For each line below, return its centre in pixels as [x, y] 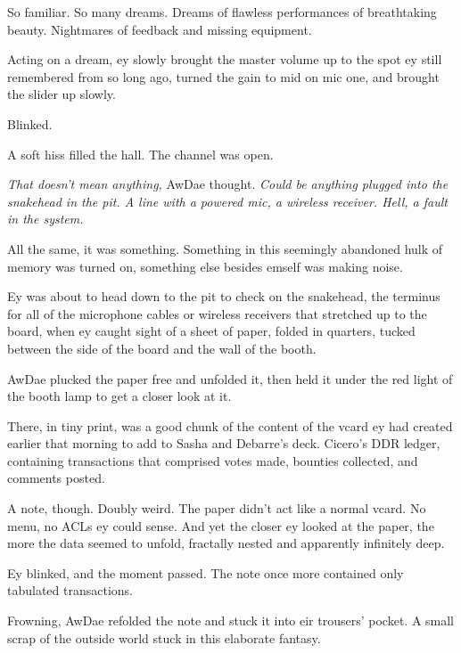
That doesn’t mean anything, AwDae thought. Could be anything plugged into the [228, 184]
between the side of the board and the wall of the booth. [162, 348]
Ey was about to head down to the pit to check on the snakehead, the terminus [224, 296]
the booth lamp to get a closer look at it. [119, 396]
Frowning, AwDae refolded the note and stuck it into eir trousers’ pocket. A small [231, 620]
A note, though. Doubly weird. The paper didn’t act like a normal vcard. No [217, 508]
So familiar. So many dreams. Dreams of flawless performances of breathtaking [222, 12]
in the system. [45, 219]
